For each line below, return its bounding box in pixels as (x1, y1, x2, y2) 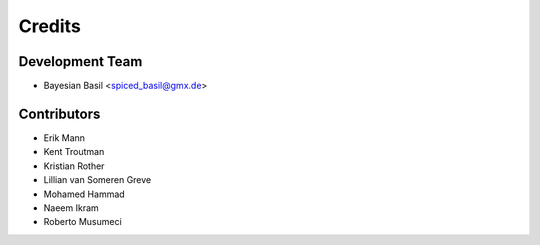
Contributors (18, 105, 101, 122)
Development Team (18, 53, 143, 70)
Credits (18, 15, 82, 37)
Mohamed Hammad (43, 188, 125, 200)
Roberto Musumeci (43, 216, 122, 228)
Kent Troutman (43, 146, 105, 158)
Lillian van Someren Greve (43, 174, 152, 186)
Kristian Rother (43, 160, 105, 172)
